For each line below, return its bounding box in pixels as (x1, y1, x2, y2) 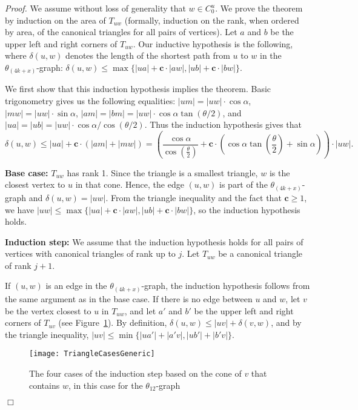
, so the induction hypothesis (193, 203, 300, 216)
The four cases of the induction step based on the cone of (29, 367, 242, 380)
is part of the (219, 178, 268, 191)
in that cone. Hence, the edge (75, 178, 184, 191)
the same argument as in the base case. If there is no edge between (5, 292, 253, 305)
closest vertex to (5, 178, 65, 191)
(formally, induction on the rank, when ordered (124, 13, 299, 26)
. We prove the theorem (215, 2, 303, 14)
